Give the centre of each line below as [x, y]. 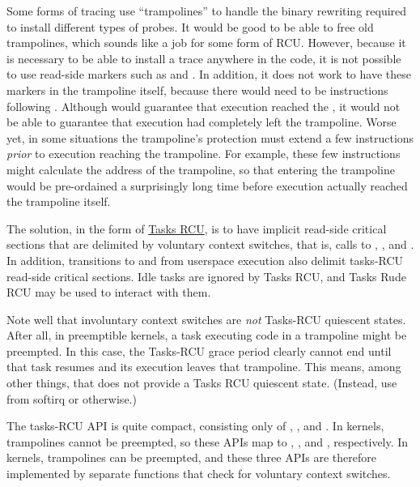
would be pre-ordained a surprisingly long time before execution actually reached [207, 185]
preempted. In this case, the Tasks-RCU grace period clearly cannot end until [199, 350]
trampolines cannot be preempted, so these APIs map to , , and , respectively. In [208, 441]
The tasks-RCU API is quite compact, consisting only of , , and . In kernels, [195, 426]
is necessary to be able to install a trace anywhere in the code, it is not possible [204, 58]
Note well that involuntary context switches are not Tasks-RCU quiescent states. [206, 319]
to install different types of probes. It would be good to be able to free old [190, 26]
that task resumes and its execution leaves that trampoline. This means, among [204, 367]
